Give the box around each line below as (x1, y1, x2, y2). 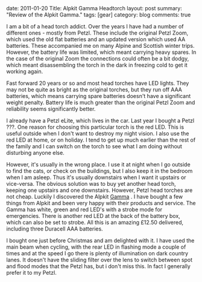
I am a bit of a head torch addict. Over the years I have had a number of (6, 23, 184, 30)
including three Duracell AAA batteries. (6, 225, 104, 232)
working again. (6, 68, 43, 75)
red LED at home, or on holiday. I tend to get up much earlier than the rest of (6, 136, 196, 143)
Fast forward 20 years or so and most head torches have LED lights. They (6, 80, 189, 87)
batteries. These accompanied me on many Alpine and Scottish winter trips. (6, 42, 195, 49)
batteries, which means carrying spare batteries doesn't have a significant (6, 93, 191, 99)
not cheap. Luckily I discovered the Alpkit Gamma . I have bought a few (6, 193, 183, 200)
